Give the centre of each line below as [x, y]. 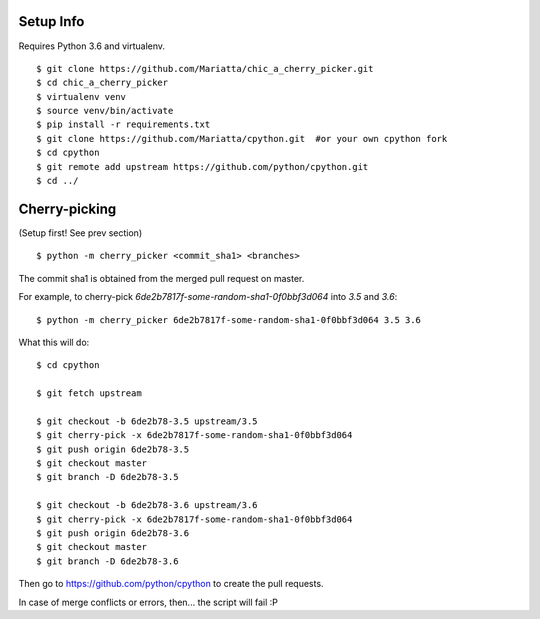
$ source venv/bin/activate [105, 111]
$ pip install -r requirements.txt [123, 124]
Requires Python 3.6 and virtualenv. [91, 46]
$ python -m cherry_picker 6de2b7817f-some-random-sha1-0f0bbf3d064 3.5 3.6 [229, 319]
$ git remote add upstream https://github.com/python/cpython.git [202, 166]
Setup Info [51, 21]
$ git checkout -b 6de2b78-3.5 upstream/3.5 [147, 421]
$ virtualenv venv [81, 96]
